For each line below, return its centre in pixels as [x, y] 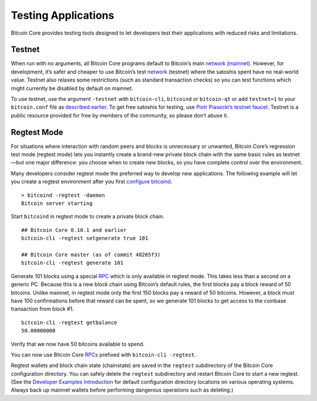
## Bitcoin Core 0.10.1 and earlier [74, 230]
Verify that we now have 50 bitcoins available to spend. [78, 344]
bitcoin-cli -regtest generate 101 [72, 263]
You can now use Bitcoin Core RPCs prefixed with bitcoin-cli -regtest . [103, 355]
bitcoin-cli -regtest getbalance [69, 322]
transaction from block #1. [43, 309]
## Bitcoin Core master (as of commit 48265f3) [91, 255]
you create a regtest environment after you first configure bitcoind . [92, 181]
